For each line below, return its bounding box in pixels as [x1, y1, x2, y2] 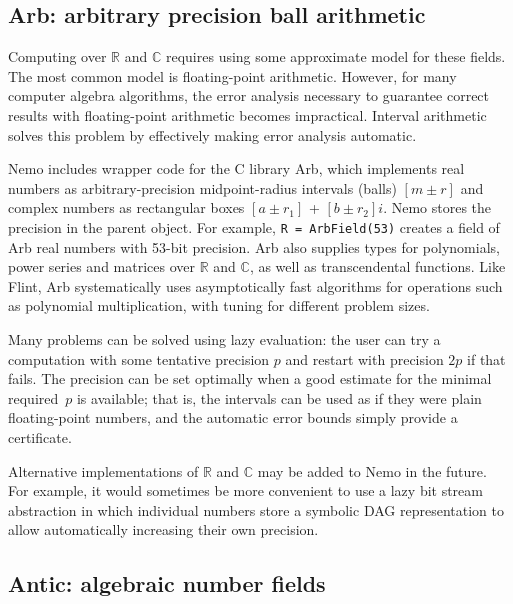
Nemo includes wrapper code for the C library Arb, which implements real [8, 158, 465, 179]
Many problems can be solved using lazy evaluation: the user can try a [8, 328, 441, 349]
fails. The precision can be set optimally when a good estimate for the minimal [8, 368, 492, 389]
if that [467, 348, 506, 369]
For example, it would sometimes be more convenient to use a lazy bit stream [8, 480, 483, 501]
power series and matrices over [8, 256, 196, 277]
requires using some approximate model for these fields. [165, 46, 506, 67]
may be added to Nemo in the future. [257, 460, 487, 481]
